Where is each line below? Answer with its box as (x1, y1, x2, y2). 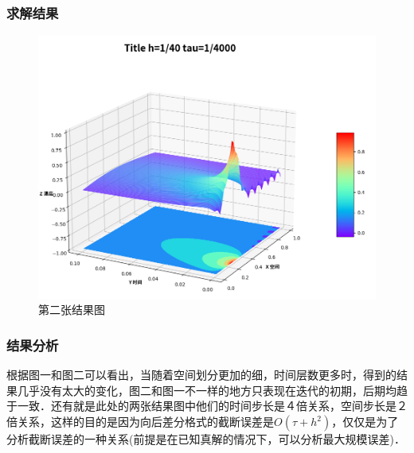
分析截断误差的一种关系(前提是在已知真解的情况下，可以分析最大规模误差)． (6, 431, 405, 447)
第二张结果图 (38, 301, 105, 318)
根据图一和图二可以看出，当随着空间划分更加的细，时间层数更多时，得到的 (6, 366, 396, 383)
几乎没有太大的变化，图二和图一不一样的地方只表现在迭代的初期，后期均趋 (17, 381, 408, 398)
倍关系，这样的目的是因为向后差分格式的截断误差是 (6, 413, 274, 430)
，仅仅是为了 (331, 413, 399, 430)
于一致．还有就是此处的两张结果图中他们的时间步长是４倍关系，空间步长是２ (6, 397, 408, 414)
